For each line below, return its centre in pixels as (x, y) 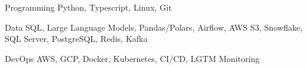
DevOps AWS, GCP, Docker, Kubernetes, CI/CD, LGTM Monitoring (132, 58)
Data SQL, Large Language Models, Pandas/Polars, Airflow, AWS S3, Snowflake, (154, 27)
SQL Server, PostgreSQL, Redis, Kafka (76, 39)
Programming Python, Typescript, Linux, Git (89, 7)
